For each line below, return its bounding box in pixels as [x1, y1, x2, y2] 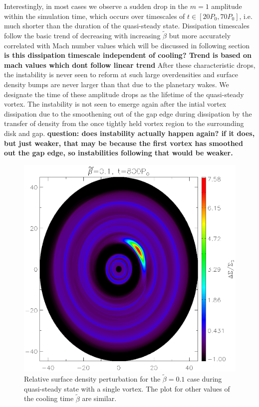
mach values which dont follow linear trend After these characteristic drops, [4, 59, 256, 70]
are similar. [82, 393, 117, 404]
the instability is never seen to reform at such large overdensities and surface [4, 69, 238, 80]
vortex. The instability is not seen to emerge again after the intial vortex [4, 99, 227, 109]
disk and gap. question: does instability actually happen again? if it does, [4, 128, 255, 138]
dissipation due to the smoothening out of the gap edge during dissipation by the [4, 108, 252, 119]
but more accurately [169, 30, 231, 40]
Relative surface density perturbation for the [24, 374, 161, 384]
